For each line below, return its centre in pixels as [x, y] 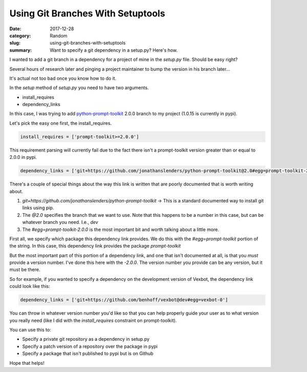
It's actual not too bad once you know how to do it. [63, 78]
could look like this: [30, 286]
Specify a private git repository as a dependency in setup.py [86, 339]
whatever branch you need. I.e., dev [60, 222]
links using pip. [38, 208]
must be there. [25, 270]
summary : [21, 50]
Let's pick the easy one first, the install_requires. [61, 123]
